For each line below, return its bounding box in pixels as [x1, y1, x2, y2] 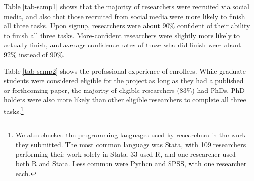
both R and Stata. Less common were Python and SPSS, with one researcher [15, 158, 247, 168]
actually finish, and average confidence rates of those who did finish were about [4, 40, 241, 50]
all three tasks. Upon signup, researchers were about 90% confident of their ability [4, 21, 250, 31]
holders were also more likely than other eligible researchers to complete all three [4, 94, 246, 105]
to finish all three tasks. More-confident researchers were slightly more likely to [4, 30, 240, 40]
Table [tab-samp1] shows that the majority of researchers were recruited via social [4, 1, 249, 11]
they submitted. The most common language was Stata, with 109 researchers [15, 139, 246, 149]
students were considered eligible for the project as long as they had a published [4, 75, 244, 86]
